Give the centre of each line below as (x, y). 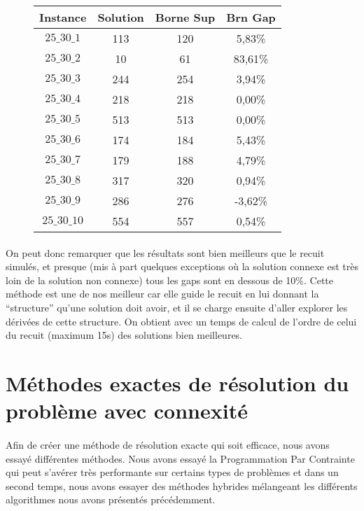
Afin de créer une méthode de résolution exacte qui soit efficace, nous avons (168, 444)
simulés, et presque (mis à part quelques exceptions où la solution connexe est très (182, 266)
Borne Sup (185, 17)
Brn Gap (251, 17)
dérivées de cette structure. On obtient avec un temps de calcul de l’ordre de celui (181, 321)
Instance (63, 17)
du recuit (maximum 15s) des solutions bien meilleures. (124, 335)
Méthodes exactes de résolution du (177, 383)
